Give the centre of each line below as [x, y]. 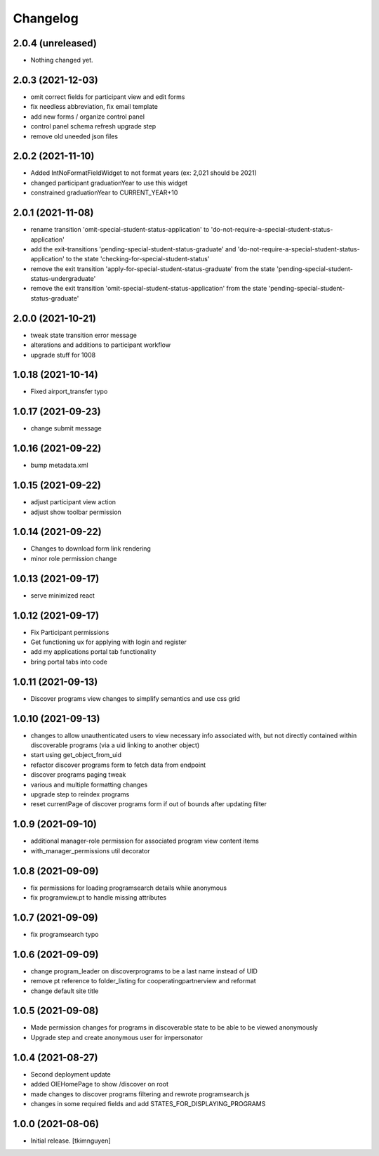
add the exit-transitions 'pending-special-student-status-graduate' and [133, 249]
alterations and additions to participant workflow [101, 345]
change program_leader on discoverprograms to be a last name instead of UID [144, 971]
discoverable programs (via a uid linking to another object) [115, 745]
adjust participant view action [73, 502]
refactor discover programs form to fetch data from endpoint [118, 765]
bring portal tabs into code [69, 662]
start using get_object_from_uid [76, 755]
